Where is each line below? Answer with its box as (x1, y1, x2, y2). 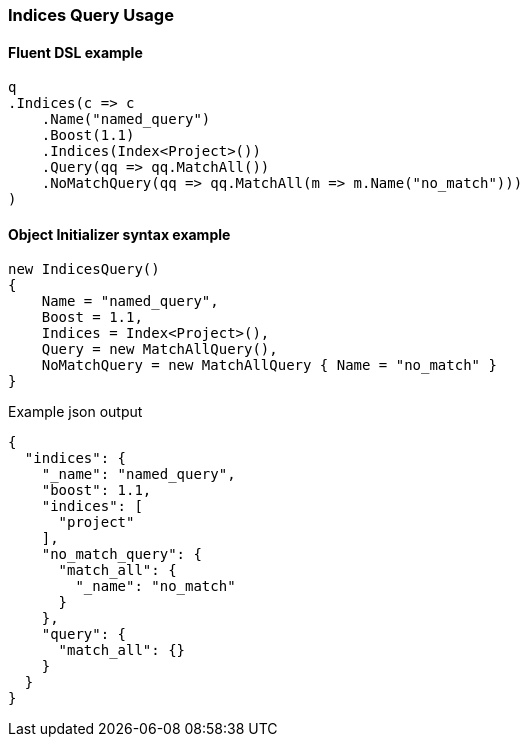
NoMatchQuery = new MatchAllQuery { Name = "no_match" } (41, 357, 497, 374)
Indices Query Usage (8, 5, 174, 25)
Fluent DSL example (8, 43, 143, 61)
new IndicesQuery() (8, 261, 160, 278)
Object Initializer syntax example (8, 225, 231, 243)
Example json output (8, 403, 143, 421)
